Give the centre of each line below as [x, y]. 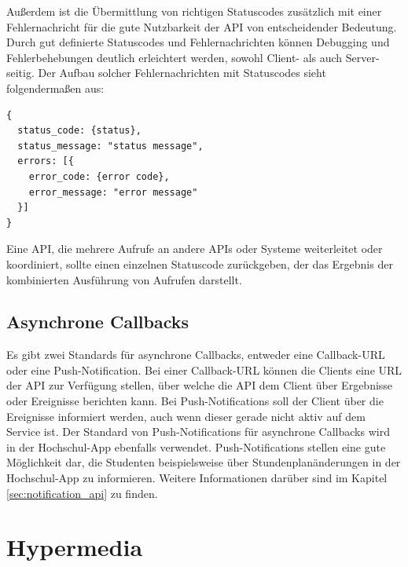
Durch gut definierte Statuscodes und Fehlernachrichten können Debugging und [198, 42]
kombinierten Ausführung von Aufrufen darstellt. [124, 279]
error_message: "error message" [113, 192]
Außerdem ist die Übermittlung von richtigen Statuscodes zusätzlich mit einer [194, 11]
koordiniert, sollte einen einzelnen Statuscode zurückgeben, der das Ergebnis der [200, 263]
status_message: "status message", [110, 146]
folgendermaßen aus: [55, 88]
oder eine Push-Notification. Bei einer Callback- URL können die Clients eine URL [204, 369]
